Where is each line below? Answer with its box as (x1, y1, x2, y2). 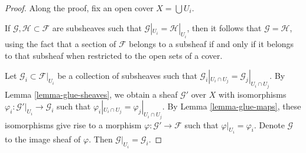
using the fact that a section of (5, 38, 116, 50)
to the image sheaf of (5, 133, 81, 145)
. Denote (253, 118, 285, 131)
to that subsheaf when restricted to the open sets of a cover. (5, 49, 223, 61)
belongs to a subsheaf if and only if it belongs (129, 38, 294, 50)
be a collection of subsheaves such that (57, 69, 197, 82)
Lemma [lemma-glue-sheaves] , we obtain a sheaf (5, 88, 178, 100)
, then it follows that (187, 21, 262, 34)
